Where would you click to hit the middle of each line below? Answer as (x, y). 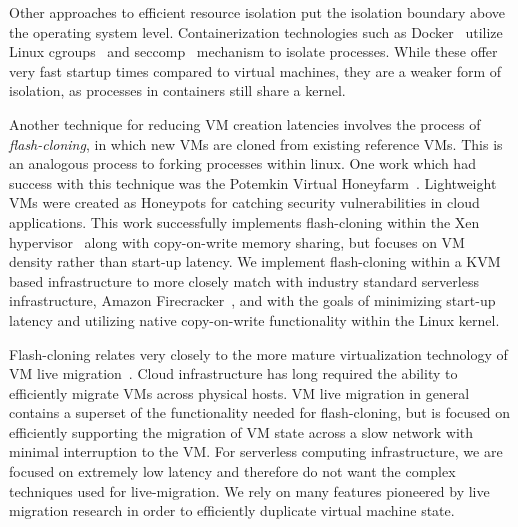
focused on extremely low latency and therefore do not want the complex (232, 471)
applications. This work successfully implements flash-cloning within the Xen (244, 221)
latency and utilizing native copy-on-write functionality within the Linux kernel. (254, 319)
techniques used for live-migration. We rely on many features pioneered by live (249, 490)
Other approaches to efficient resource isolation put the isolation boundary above (257, 12)
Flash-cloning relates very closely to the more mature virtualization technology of (258, 353)
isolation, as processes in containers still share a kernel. (177, 90)
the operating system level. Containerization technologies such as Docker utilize (256, 31)
